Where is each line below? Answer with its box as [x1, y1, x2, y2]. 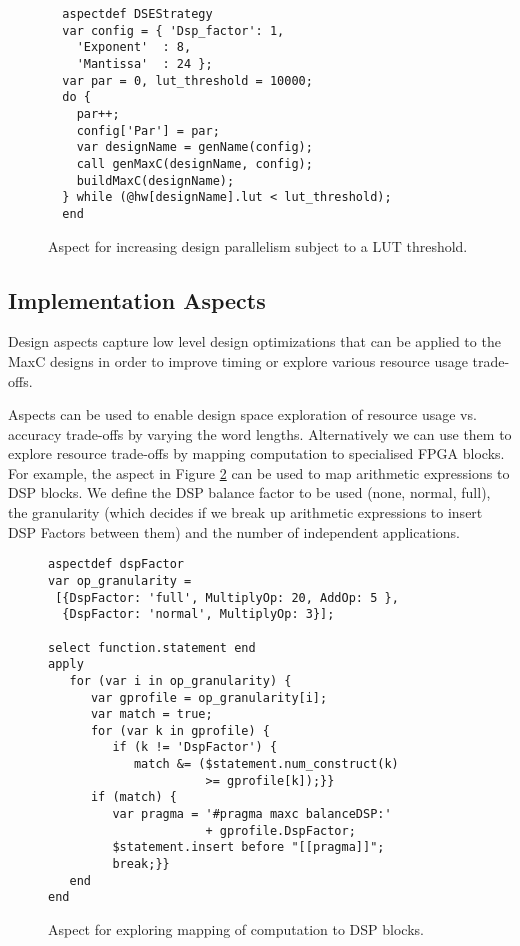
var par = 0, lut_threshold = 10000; [62, 73, 313, 88]
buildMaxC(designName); [76, 173, 235, 188]
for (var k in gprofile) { [90, 723, 270, 738]
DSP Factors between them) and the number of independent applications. [8, 521, 460, 542]
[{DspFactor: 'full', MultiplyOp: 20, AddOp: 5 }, [55, 590, 399, 605]
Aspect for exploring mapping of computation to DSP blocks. [48, 919, 424, 940]
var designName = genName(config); [76, 140, 313, 155]
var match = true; [90, 707, 213, 722]
